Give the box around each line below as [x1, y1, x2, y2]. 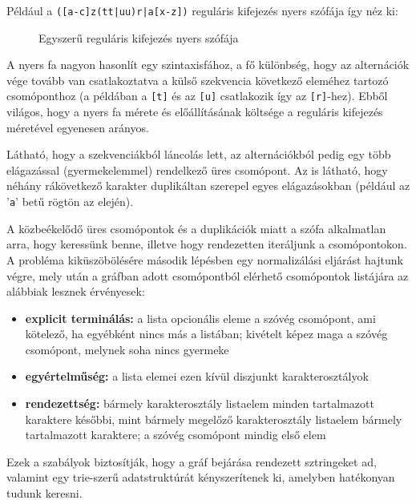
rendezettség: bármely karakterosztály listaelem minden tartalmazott [25, 395, 374, 412]
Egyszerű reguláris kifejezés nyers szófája [38, 29, 239, 46]
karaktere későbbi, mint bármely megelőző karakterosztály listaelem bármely [25, 410, 402, 427]
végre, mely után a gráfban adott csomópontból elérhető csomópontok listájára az [6, 267, 409, 284]
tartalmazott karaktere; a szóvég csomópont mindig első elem [25, 426, 326, 443]
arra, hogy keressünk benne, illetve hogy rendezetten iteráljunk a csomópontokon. [6, 236, 407, 252]
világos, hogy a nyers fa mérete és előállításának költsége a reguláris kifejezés [6, 103, 383, 120]
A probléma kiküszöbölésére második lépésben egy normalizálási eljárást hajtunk [6, 251, 403, 268]
